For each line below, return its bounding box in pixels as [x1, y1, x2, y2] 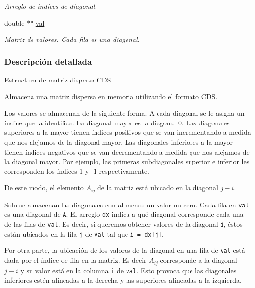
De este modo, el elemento [4, 182, 84, 193]
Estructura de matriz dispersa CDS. [4, 75, 113, 84]
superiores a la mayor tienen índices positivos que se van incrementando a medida [4, 127, 251, 137]
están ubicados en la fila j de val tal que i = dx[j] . [4, 228, 164, 239]
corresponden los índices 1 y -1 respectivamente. [4, 165, 149, 176]
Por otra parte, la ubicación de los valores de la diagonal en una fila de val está [4, 245, 245, 255]
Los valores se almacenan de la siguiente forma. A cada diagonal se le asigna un [4, 108, 245, 118]
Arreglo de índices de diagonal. [4, 1, 97, 11]
